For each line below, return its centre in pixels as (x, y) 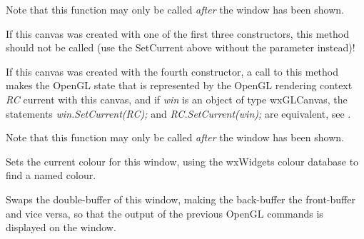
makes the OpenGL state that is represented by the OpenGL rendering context (179, 85)
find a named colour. (51, 175)
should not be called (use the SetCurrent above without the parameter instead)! (181, 47)
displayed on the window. (61, 227)
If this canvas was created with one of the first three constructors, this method (177, 33)
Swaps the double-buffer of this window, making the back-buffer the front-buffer (181, 199)
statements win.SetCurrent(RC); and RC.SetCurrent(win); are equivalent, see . (178, 113)
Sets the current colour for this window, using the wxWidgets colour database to (182, 161)
